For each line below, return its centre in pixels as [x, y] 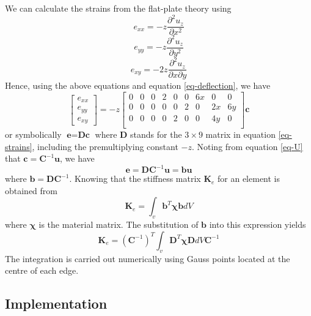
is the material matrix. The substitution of [119, 224]
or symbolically [33, 134]
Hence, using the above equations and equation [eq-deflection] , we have [138, 85]
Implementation [56, 303]
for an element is [249, 179]
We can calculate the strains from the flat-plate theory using [118, 8]
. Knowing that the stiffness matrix [135, 179]
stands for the [156, 134]
